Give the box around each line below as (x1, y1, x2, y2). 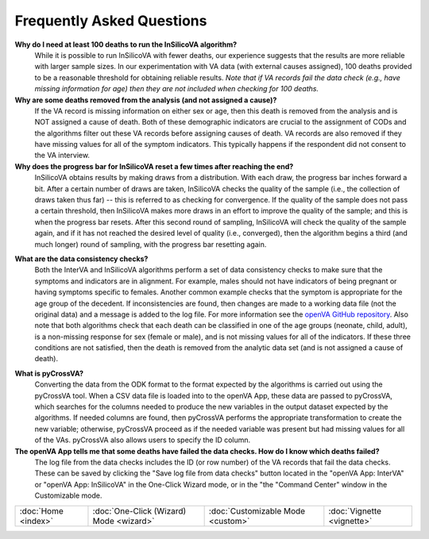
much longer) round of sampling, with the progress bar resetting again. (34, 239, 267, 249)
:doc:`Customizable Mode (208, 505, 306, 516)
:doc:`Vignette (328, 505, 381, 516)
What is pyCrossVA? (14, 368, 83, 378)
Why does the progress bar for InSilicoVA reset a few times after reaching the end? (14, 161, 294, 171)
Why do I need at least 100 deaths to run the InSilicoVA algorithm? (14, 40, 238, 49)
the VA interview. (34, 151, 91, 160)
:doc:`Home (19, 505, 64, 516)
